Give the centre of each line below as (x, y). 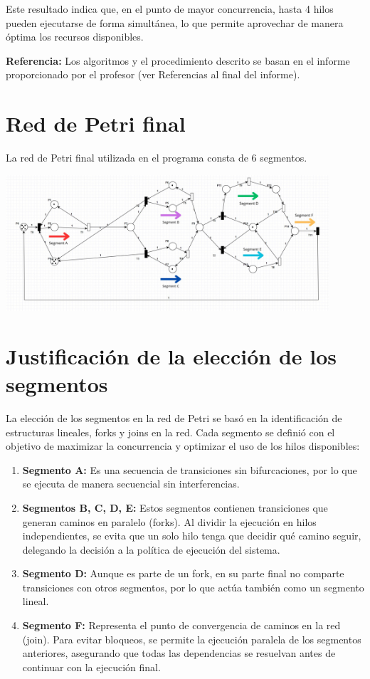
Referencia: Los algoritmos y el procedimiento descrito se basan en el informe (178, 60)
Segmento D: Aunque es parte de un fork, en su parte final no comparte (183, 573)
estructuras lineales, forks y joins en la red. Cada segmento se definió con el (170, 432)
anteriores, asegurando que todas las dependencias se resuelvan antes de (179, 653)
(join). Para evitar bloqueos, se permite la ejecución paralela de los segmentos (192, 639)
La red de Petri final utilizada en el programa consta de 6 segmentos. (157, 158)
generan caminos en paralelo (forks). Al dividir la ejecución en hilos (169, 521)
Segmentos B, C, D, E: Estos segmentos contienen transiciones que (175, 507)
